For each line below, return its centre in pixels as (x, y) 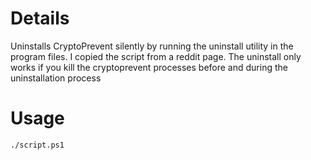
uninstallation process (56, 78)
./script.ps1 (37, 145)
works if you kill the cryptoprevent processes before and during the (149, 67)
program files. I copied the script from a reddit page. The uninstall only (156, 56)
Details (40, 18)
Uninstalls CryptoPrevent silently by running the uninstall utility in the (152, 46)
